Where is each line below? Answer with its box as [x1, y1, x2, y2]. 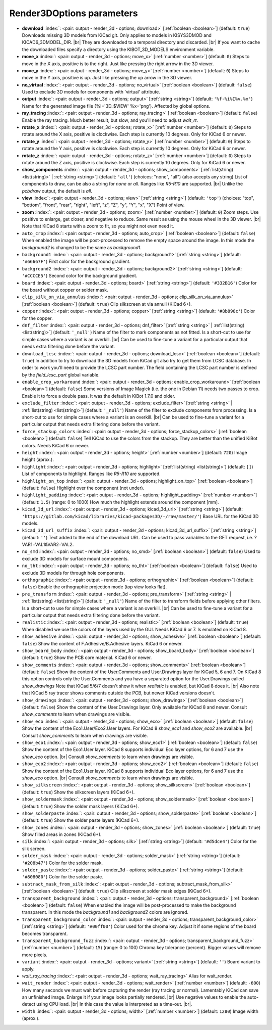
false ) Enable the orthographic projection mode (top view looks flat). [22, 584, 167, 590]
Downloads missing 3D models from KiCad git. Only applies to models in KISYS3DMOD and [22, 32, 212, 38]
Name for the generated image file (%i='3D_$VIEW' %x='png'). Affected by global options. [22, 103, 211, 109]
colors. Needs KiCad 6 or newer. [22, 442, 90, 448]
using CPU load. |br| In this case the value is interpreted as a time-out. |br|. [36, 1001, 192, 1007]
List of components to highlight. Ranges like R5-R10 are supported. [22, 471, 161, 477]
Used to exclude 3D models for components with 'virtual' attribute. [22, 89, 161, 95]
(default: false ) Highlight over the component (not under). [22, 485, 145, 491]
